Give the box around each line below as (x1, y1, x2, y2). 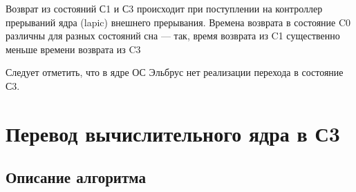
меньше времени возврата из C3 (6, 41, 141, 56)
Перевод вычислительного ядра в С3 (6, 119, 340, 147)
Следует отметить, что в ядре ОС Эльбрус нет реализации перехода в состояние (6, 65, 344, 79)
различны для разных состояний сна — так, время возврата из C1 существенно (6, 28, 340, 43)
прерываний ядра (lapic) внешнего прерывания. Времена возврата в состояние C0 (6, 15, 351, 29)
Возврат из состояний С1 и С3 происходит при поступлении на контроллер (6, 1, 323, 15)
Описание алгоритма (6, 166, 146, 188)
